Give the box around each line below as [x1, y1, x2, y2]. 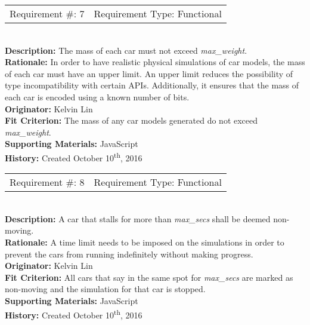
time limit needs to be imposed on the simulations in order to [59, 235, 284, 248]
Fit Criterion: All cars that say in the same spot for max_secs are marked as [5, 271, 293, 283]
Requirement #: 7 [10, 7, 85, 20]
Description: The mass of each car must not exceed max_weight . [5, 44, 247, 56]
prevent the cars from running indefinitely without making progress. [5, 247, 253, 260]
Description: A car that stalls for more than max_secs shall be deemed [5, 212, 271, 225]
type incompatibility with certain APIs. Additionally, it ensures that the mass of [5, 79, 299, 91]
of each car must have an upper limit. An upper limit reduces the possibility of [5, 67, 293, 79]
